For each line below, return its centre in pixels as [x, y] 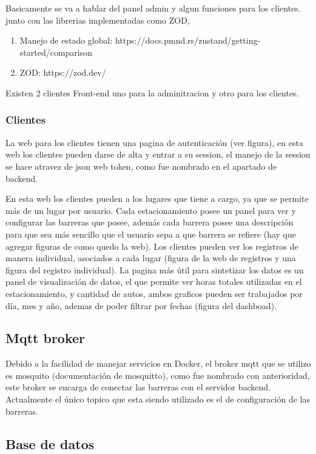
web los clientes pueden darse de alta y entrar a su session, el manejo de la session [158, 154]
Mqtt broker [45, 338]
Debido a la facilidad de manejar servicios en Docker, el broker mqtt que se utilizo [158, 363]
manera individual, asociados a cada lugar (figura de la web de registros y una [151, 258]
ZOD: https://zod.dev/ [63, 72]
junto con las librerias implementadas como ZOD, [98, 20]
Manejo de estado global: [66, 40]
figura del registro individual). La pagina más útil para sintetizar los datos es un [155, 269]
